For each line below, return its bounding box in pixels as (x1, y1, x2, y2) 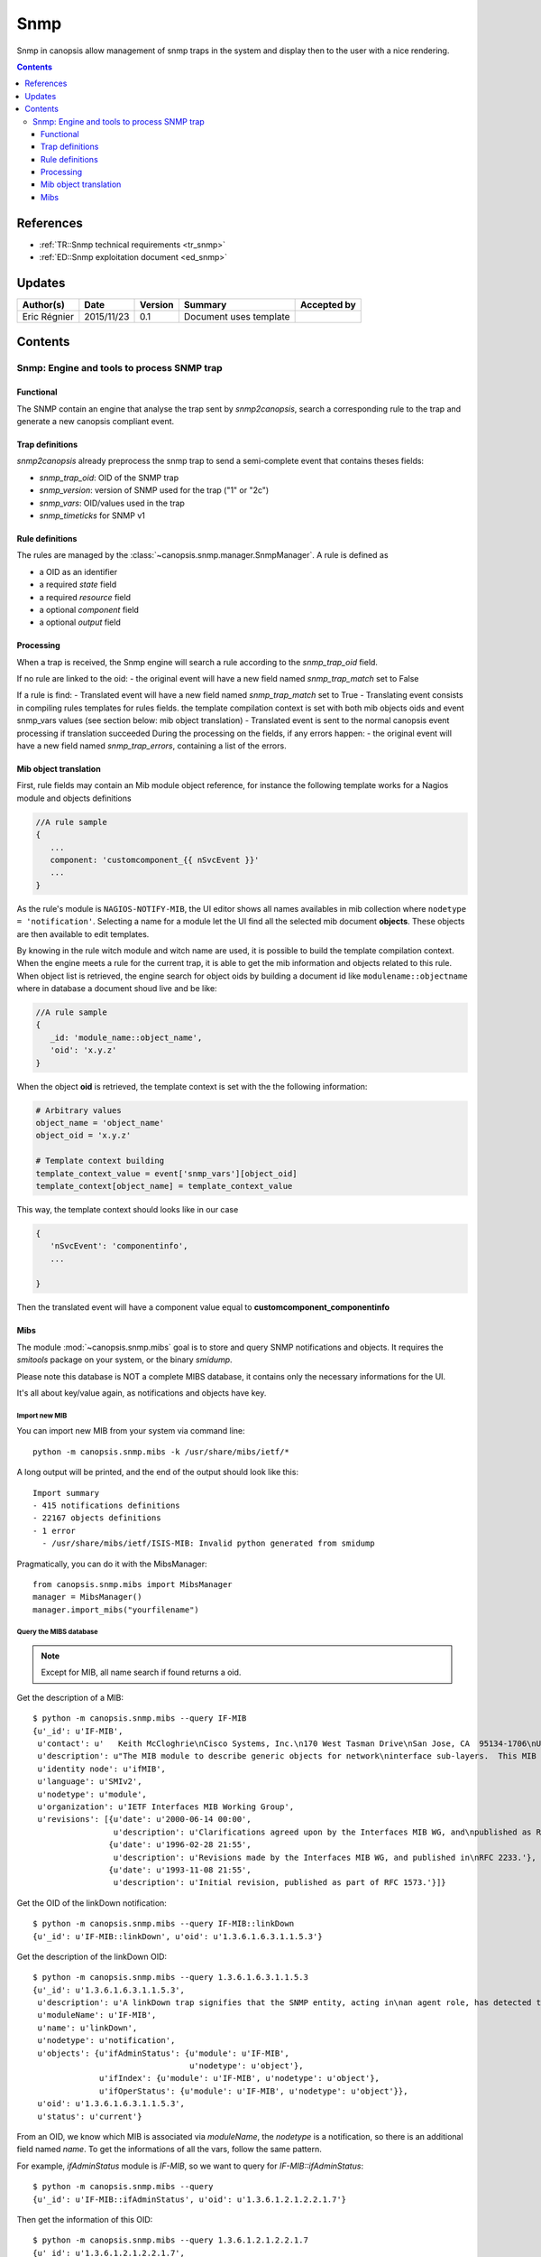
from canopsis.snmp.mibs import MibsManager (32, 1579, 234, 1589)
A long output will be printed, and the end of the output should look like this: (16, 1467, 299, 1478)
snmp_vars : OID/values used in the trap (39, 497, 185, 508)
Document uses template (183, 311, 290, 323)
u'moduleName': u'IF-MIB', (37, 2010, 157, 2020)
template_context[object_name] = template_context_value (35, 1181, 293, 1191)
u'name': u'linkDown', (37, 2022, 138, 2033)
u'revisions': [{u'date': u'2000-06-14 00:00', (37, 1815, 252, 1825)
